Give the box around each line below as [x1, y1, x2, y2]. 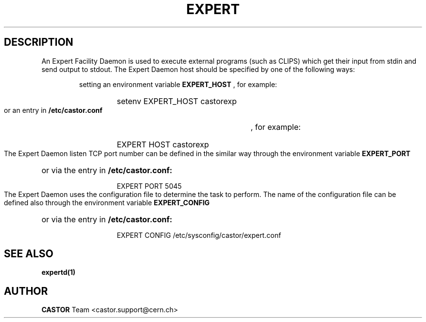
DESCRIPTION [4, 36, 73, 49]
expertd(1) [41, 268, 76, 277]
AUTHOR [4, 285, 48, 297]
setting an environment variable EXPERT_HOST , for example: [79, 80, 277, 89]
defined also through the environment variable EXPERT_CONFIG [4, 198, 210, 207]
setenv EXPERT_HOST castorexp [117, 96, 237, 106]
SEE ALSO [4, 248, 53, 260]
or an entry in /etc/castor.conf [4, 106, 103, 114]
